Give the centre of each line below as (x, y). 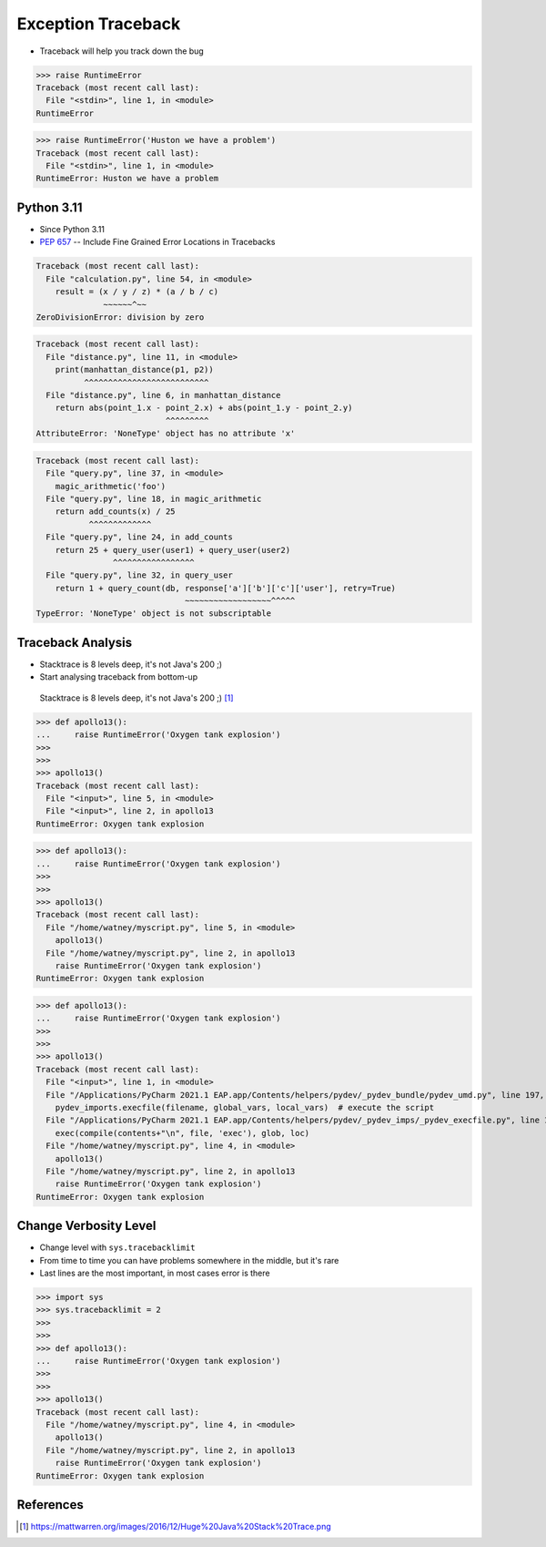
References (50, 1505)
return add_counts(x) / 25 (116, 512)
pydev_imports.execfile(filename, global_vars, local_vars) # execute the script (245, 1108)
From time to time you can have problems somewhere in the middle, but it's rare (189, 1260)
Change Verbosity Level (86, 1226)
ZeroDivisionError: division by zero (120, 317)
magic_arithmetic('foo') (111, 486)
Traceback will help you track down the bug (121, 51)
